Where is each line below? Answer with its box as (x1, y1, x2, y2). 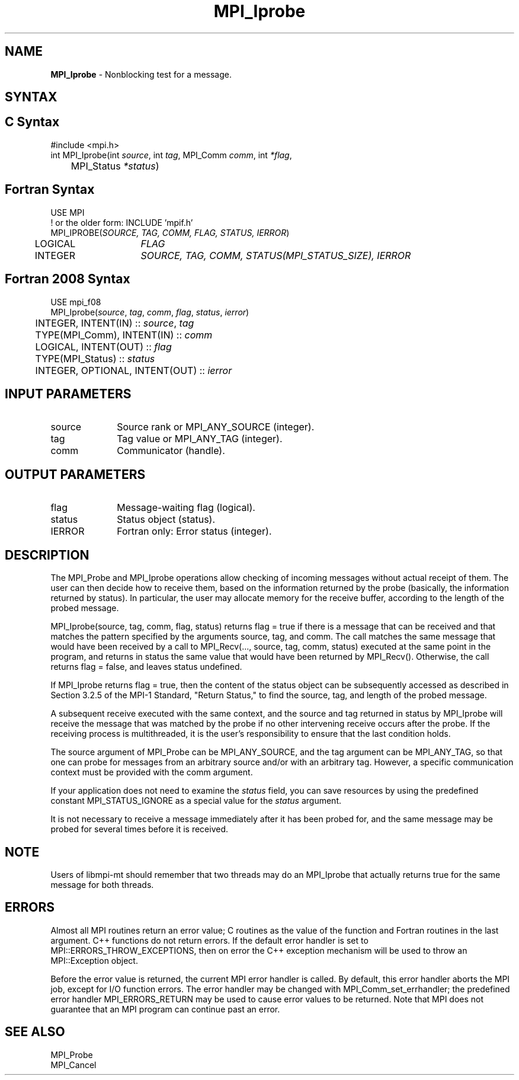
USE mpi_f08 (50, 296, 101, 307)
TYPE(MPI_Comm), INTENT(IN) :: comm (35, 328, 213, 341)
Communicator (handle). (117, 445, 225, 457)
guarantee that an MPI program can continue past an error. (50, 1004, 280, 1014)
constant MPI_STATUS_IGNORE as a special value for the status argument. (50, 795, 341, 806)
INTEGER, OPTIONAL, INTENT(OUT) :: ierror (35, 364, 232, 376)
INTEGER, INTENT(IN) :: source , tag (35, 317, 194, 329)
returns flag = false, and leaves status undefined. (50, 662, 242, 672)
